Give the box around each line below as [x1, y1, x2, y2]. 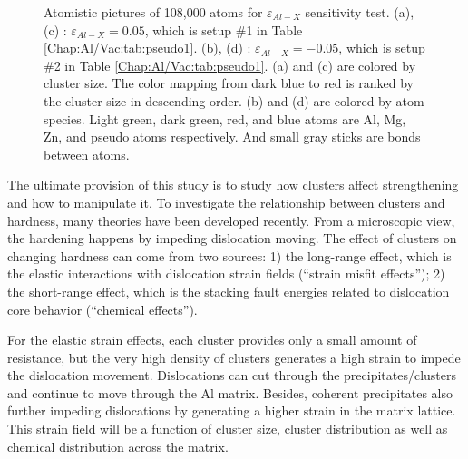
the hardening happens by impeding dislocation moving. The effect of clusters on [7, 229, 457, 248]
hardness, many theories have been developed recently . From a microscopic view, [7, 210, 455, 229]
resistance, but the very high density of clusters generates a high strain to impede [7, 347, 461, 366]
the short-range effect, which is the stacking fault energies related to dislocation [7, 281, 450, 300]
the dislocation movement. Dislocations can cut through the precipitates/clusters [7, 366, 457, 385]
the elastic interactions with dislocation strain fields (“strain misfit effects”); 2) [7, 264, 445, 283]
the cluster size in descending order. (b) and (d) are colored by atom [44, 91, 424, 110]
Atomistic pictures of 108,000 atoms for [44, 3, 263, 21]
